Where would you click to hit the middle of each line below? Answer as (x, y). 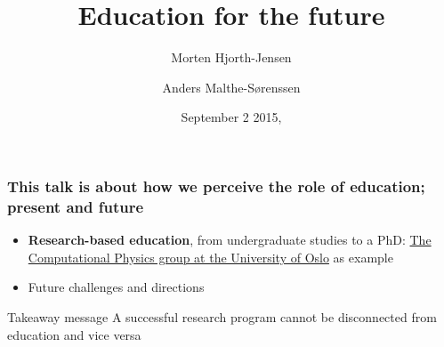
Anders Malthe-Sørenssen (231, 87)
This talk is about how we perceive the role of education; (216, 186)
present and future (76, 206)
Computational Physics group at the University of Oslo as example (210, 257)
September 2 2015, (231, 117)
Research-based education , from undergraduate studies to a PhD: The (230, 240)
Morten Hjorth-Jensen (231, 57)
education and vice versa (74, 334)
